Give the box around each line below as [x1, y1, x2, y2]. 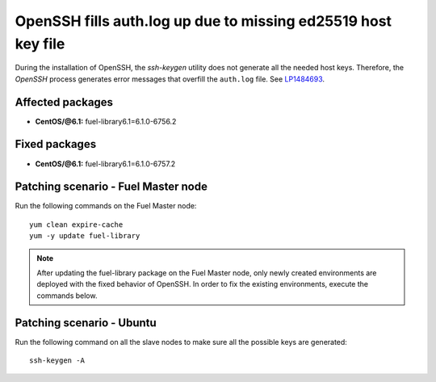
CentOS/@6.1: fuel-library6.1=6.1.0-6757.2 [35, 158, 176, 169]
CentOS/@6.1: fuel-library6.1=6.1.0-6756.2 [35, 116, 177, 126]
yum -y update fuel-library [29, 231, 140, 241]
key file [15, 35, 65, 52]
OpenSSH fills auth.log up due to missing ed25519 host [15, 12, 392, 30]
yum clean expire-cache [29, 220, 124, 229]
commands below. [36, 291, 98, 300]
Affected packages [15, 95, 113, 109]
